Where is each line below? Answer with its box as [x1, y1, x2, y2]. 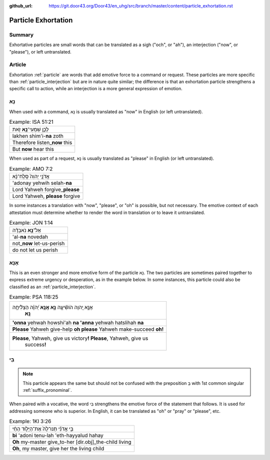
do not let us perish [12, 247, 58, 254]
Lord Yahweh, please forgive [12, 193, 80, 200]
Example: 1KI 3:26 [9, 418, 51, 425]
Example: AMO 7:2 [9, 165, 53, 172]
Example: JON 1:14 [9, 219, 53, 226]
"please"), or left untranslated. [9, 49, 72, 55]
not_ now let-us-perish [12, 240, 65, 247]
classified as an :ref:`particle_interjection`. [9, 284, 96, 290]
